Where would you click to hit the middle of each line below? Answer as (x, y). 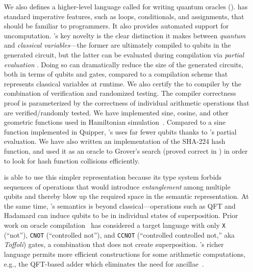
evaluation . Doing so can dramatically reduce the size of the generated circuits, (124, 64)
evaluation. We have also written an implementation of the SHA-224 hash (115, 141)
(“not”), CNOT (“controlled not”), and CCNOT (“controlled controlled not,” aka (119, 234)
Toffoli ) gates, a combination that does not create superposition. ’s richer (114, 244)
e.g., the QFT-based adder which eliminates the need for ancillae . (104, 263)
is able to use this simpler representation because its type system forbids (113, 177)
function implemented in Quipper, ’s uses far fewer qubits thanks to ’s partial (120, 131)
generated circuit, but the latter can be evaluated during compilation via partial (124, 54)
